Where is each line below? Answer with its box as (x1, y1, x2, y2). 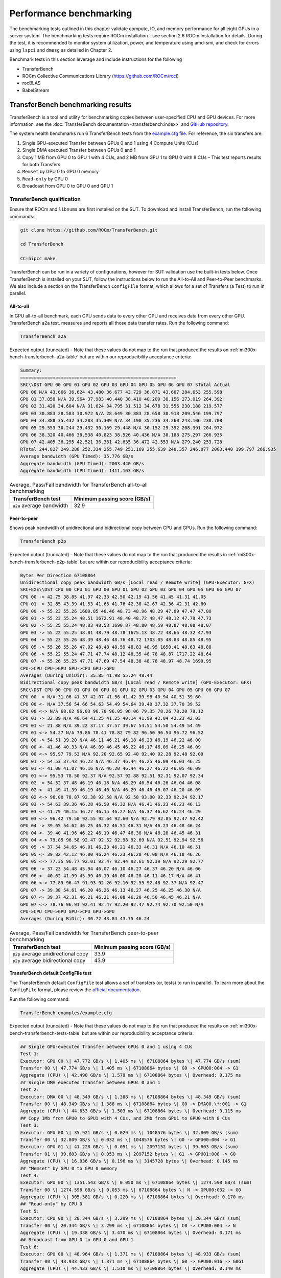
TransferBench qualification (9, 195, 81, 202)
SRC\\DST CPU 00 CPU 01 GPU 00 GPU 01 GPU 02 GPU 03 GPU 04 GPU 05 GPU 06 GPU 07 (20, 687, 231, 693)
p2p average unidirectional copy (12, 950, 89, 957)
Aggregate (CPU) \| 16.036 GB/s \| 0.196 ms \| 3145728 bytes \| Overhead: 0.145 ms (20, 1158, 239, 1164)
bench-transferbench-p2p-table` (9, 559, 79, 565)
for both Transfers (22, 161, 61, 167)
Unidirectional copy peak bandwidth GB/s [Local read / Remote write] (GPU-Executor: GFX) (20, 580, 255, 585)
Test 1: (20, 1051, 39, 1057)
